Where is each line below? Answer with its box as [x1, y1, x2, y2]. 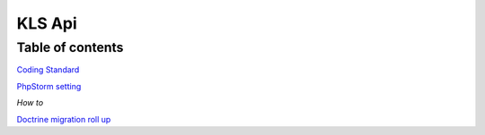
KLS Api [16, 13, 78, 33]
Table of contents [16, 39, 124, 55]
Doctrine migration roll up [16, 114, 111, 124]
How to [16, 97, 44, 108]
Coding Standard [16, 64, 80, 75]
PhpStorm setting [16, 80, 82, 91]
